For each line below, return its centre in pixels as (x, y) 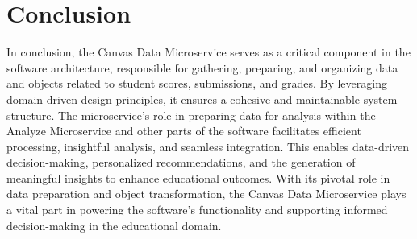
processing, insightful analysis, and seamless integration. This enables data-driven (208, 146)
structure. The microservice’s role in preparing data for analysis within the (191, 115)
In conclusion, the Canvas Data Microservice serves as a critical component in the (208, 52)
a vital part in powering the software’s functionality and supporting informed (197, 210)
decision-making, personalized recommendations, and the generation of (181, 162)
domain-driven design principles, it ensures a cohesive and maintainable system (202, 99)
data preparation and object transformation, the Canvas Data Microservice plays (206, 194)
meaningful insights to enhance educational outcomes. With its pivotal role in (198, 177)
